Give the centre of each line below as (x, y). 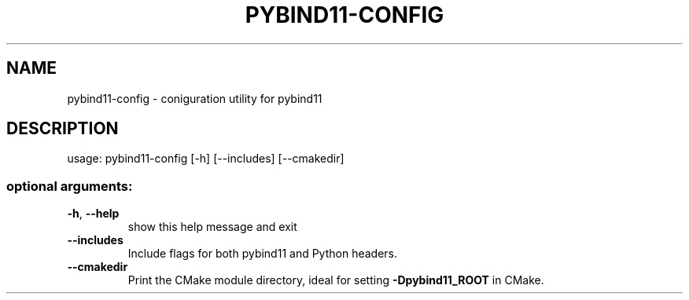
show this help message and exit (212, 227)
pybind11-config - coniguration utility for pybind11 (195, 98)
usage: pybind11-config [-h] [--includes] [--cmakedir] (206, 159)
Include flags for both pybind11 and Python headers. (263, 254)
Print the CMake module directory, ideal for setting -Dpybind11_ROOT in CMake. (336, 280)
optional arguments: (70, 186)
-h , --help (93, 214)
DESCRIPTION (63, 129)
